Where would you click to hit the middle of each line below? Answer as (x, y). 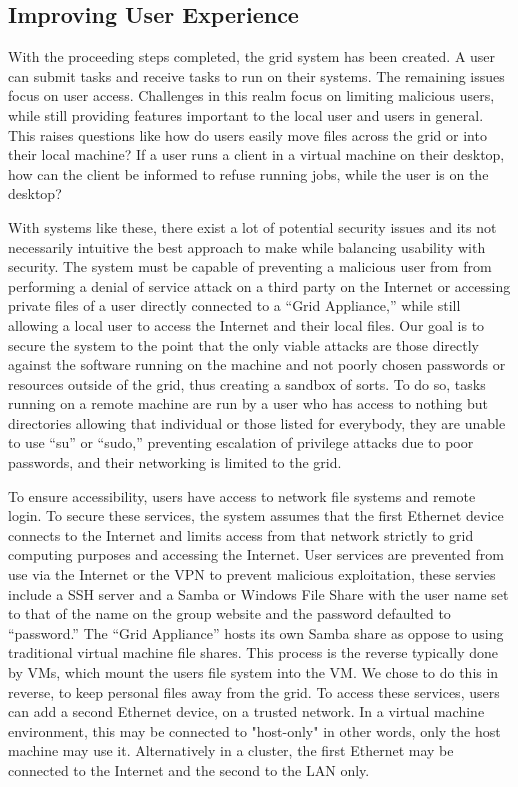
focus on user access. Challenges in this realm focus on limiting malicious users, (251, 95)
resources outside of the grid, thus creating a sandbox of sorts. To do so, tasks (247, 383)
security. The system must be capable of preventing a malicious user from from (250, 266)
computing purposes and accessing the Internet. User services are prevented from (256, 554)
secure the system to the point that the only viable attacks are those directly (244, 344)
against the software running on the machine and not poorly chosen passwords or (257, 364)
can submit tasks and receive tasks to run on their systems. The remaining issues (256, 75)
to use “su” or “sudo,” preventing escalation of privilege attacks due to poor (241, 442)
